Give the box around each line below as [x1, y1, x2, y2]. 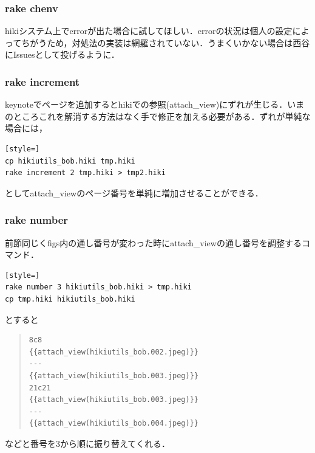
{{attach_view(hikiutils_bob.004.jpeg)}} [29, 419, 198, 428]
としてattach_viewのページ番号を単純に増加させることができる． [5, 186, 263, 199]
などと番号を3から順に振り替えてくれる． [5, 437, 170, 449]
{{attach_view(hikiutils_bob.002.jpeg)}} [29, 347, 198, 356]
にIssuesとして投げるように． [5, 48, 120, 61]
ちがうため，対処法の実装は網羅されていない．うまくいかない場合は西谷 [21, 36, 310, 49]
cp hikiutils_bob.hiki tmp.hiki [5, 156, 135, 165]
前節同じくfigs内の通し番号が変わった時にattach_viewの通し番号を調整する [5, 236, 302, 249]
